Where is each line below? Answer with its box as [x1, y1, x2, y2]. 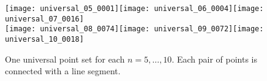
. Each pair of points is [171, 52, 257, 65]
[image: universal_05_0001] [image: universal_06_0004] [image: [5, 4, 264, 13]
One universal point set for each [5, 52, 125, 65]
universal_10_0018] [5, 34, 84, 44]
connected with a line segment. [5, 64, 121, 77]
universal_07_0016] [5, 14, 84, 23]
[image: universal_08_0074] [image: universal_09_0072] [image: [5, 25, 264, 34]
